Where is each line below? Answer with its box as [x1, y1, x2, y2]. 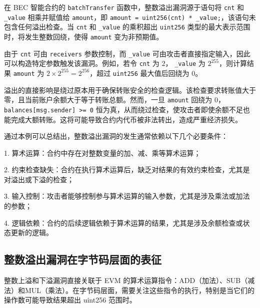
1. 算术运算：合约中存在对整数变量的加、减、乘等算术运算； [4, 147, 201, 158]
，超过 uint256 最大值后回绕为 [89, 67, 189, 78]
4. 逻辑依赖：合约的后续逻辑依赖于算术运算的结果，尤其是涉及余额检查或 [4, 217, 243, 228]
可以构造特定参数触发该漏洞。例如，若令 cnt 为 [4, 58, 159, 68]
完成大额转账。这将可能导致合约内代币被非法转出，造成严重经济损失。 [10, 114, 242, 124]
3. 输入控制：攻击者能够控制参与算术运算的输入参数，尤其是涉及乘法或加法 [4, 191, 250, 201]
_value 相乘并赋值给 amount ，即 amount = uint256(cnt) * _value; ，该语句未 [4, 11, 256, 22]
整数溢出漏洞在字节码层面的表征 [4, 252, 161, 267]
